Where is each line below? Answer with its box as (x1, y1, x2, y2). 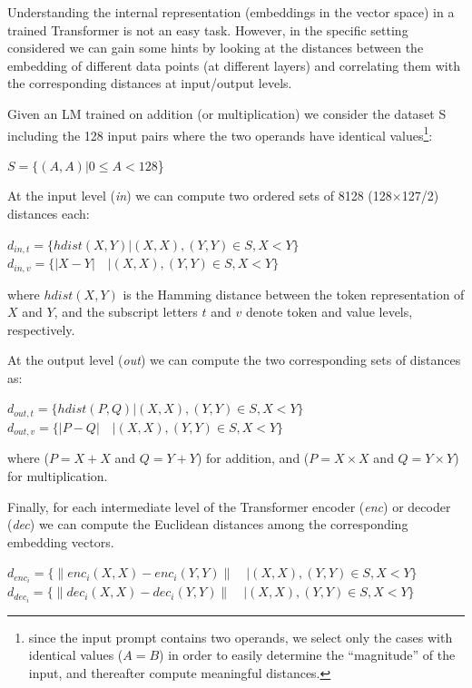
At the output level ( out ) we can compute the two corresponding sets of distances (7, 350, 461, 369)
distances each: (7, 204, 90, 222)
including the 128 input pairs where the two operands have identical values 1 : (7, 123, 433, 144)
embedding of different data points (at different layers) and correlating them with (7, 55, 460, 74)
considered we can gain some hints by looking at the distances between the (7, 38, 424, 57)
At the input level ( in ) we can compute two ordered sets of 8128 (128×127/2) (7, 186, 439, 205)
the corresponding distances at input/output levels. (7, 74, 292, 93)
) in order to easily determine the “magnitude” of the (159, 645, 456, 664)
